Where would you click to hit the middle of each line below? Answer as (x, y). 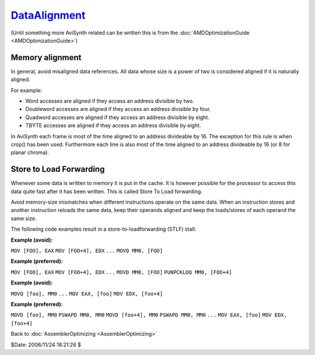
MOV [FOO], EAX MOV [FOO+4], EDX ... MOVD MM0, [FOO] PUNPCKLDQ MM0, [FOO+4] (121, 272)
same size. (24, 218)
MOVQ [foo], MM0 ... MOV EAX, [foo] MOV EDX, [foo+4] (87, 294)
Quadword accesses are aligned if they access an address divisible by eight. (118, 117)
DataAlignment (48, 15)
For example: (27, 90)
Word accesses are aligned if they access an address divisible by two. (110, 101)
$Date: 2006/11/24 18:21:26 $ (46, 344)
